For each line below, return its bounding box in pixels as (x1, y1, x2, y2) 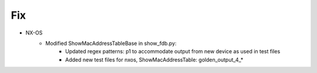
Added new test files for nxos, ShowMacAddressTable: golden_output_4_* (65, 56, 244, 63)
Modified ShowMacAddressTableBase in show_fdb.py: (45, 40, 177, 47)
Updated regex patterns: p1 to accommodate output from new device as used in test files (65, 48, 281, 55)
